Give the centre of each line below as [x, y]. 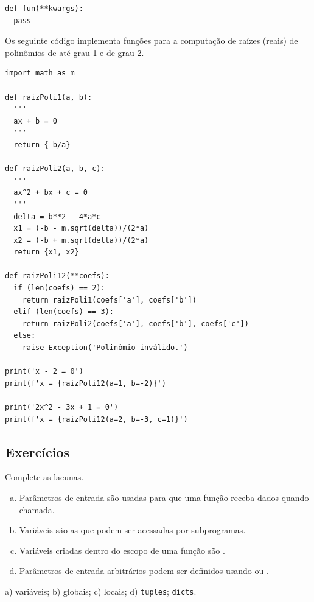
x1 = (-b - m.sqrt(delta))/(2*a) [81, 229]
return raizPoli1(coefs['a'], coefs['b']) [109, 300]
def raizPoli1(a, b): [49, 97]
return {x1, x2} [46, 252]
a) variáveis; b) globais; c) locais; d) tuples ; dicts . [101, 591]
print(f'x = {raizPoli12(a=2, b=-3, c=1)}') [96, 419]
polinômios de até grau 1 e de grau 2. [75, 52]
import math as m [40, 73]
